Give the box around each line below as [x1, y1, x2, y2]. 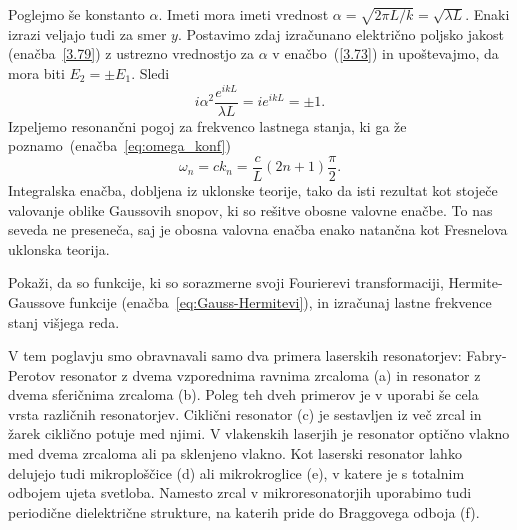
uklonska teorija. [8, 238, 110, 259]
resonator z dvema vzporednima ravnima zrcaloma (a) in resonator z [59, 364, 481, 385]
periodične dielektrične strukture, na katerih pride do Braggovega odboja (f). [8, 501, 480, 522]
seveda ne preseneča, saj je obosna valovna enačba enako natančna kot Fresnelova [8, 219, 508, 240]
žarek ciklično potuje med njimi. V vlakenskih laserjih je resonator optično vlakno [8, 423, 510, 444]
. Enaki [465, 4, 510, 24]
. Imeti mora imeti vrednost [158, 4, 329, 24]
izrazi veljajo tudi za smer [8, 23, 167, 44]
